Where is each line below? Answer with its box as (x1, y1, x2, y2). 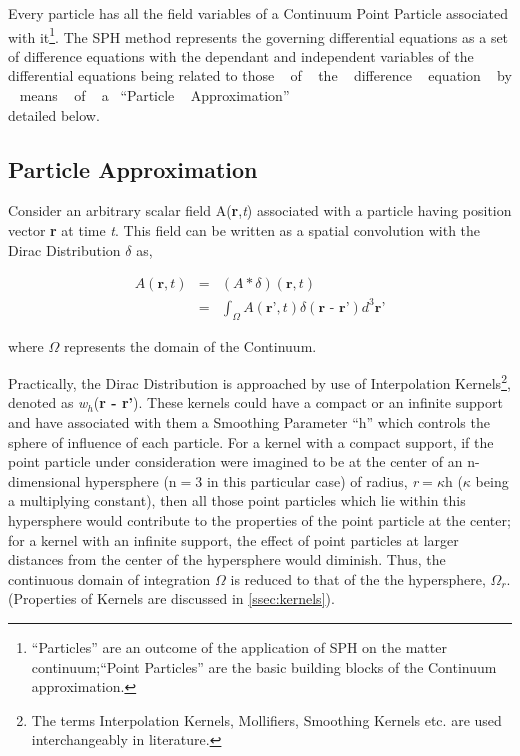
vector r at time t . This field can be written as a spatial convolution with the (8, 220, 481, 241)
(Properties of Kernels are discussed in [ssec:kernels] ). (8, 588, 335, 609)
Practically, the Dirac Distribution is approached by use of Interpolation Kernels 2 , (8, 370, 511, 393)
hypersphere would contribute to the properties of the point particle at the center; (8, 509, 511, 530)
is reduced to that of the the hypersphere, (230, 568, 486, 589)
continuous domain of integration (8, 568, 211, 589)
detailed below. (8, 104, 100, 125)
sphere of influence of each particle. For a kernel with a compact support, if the (8, 431, 494, 452)
